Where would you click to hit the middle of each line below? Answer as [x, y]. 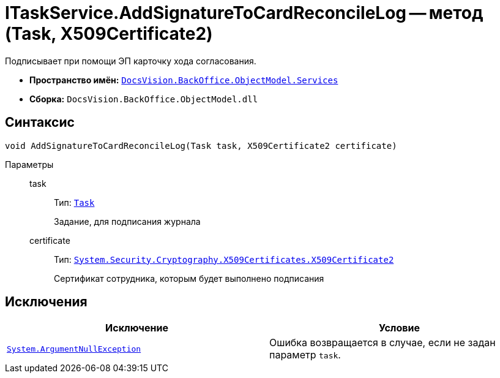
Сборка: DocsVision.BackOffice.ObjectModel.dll [144, 99]
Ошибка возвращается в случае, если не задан [382, 343]
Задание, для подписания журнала [127, 221]
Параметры [29, 164]
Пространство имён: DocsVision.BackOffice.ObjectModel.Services [184, 80]
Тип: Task [74, 202]
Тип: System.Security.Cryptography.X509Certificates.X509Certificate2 [224, 259]
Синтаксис [40, 123]
